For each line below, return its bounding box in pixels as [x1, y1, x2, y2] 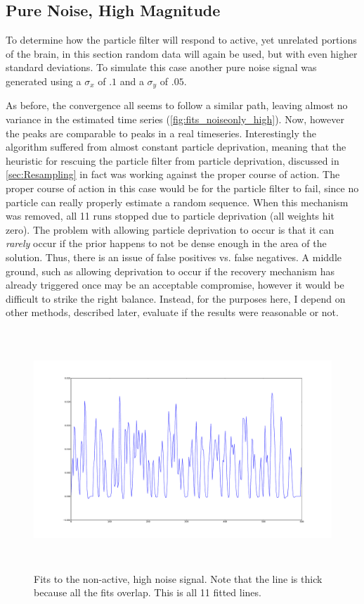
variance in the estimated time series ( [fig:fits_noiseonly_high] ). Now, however [6, 112, 344, 127]
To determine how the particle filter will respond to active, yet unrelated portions [6, 32, 357, 47]
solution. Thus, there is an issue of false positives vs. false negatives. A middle [6, 249, 342, 264]
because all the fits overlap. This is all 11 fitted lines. [34, 585, 261, 600]
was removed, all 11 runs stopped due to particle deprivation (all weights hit [6, 208, 334, 223]
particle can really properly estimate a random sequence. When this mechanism [6, 194, 349, 209]
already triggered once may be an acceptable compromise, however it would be [6, 277, 344, 292]
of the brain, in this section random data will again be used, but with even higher [6, 46, 358, 61]
